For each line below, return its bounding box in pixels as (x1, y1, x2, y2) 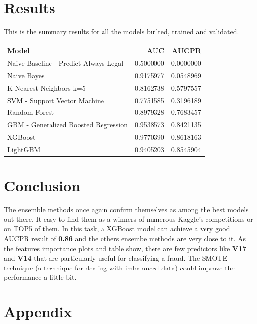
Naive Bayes (7, 70, 45, 80)
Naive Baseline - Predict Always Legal (7, 58, 124, 68)
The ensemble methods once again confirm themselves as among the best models (4, 204, 249, 215)
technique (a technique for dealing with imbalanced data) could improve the (4, 262, 235, 272)
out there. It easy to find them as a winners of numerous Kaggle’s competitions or (4, 214, 253, 224)
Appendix (4, 301, 72, 322)
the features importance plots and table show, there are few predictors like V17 (4, 243, 247, 253)
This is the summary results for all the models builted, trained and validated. (4, 26, 239, 37)
